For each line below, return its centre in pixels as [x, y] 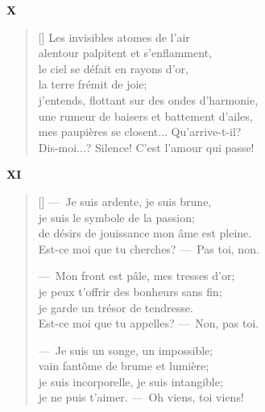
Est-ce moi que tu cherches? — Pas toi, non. [149, 248]
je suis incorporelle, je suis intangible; [130, 381]
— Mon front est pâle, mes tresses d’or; [137, 276]
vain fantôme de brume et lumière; [124, 366]
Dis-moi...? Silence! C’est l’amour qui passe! [146, 147]
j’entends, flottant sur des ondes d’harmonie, [148, 99]
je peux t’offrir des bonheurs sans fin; [130, 291]
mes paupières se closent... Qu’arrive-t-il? [140, 132]
